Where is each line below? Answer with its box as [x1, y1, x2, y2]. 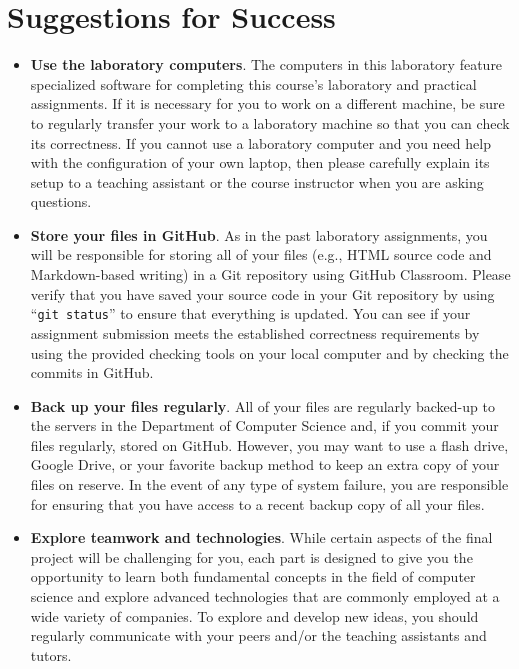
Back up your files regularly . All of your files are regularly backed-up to [30, 395, 495, 416]
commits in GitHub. [30, 362, 154, 383]
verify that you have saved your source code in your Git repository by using [30, 283, 495, 304]
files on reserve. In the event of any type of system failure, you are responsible [30, 474, 509, 495]
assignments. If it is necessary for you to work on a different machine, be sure [30, 93, 505, 114]
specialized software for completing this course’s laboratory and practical [30, 73, 477, 94]
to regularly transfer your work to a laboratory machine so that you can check [30, 112, 510, 133]
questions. [30, 191, 92, 212]
